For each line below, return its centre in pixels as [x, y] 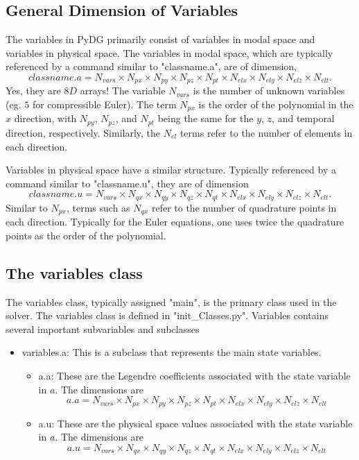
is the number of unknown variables [269, 91]
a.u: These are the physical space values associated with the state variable [195, 423]
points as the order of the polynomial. [86, 235]
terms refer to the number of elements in [266, 132]
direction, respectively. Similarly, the [83, 132]
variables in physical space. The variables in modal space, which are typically [169, 52]
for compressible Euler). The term [104, 104]
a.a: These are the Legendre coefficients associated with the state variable [194, 375]
